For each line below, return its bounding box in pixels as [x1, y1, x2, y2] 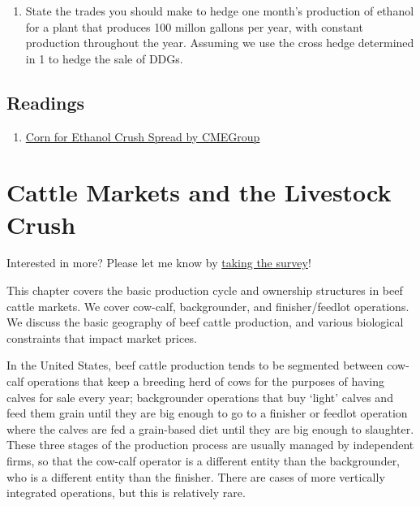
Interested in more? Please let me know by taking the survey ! [6, 254, 311, 271]
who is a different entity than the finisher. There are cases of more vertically [6, 468, 385, 485]
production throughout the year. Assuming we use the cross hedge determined [25, 34, 414, 51]
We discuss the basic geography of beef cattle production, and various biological [6, 314, 404, 331]
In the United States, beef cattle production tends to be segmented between [6, 357, 384, 374]
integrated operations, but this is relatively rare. [6, 484, 246, 501]
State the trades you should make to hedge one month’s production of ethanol [25, 2, 414, 19]
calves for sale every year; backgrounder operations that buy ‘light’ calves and [6, 388, 393, 405]
